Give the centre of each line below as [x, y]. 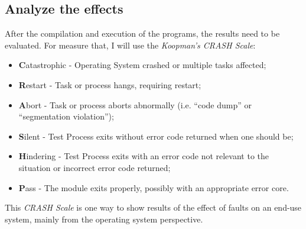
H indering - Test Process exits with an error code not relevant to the [144, 156]
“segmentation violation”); [66, 116]
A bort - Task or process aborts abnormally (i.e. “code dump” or [135, 104]
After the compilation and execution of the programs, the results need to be [142, 33]
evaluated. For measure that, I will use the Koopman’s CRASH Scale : [130, 45]
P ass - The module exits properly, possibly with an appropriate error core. [154, 187]
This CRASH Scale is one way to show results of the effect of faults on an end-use [153, 207]
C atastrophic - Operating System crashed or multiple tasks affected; [142, 65]
